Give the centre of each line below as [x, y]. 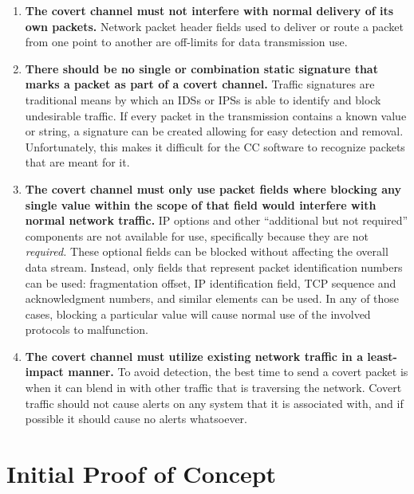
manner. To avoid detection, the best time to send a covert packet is [238, 372]
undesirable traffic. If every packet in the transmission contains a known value [216, 115]
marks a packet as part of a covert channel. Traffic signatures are [200, 84]
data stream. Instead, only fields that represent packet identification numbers [214, 267]
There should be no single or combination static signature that [201, 68]
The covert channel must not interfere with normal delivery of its [209, 10]
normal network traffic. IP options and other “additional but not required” [217, 220]
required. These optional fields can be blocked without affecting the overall [207, 251]
